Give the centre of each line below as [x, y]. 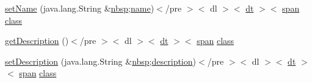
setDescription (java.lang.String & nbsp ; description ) [100, 61]
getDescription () [37, 41]
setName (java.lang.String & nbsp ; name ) [80, 8]
